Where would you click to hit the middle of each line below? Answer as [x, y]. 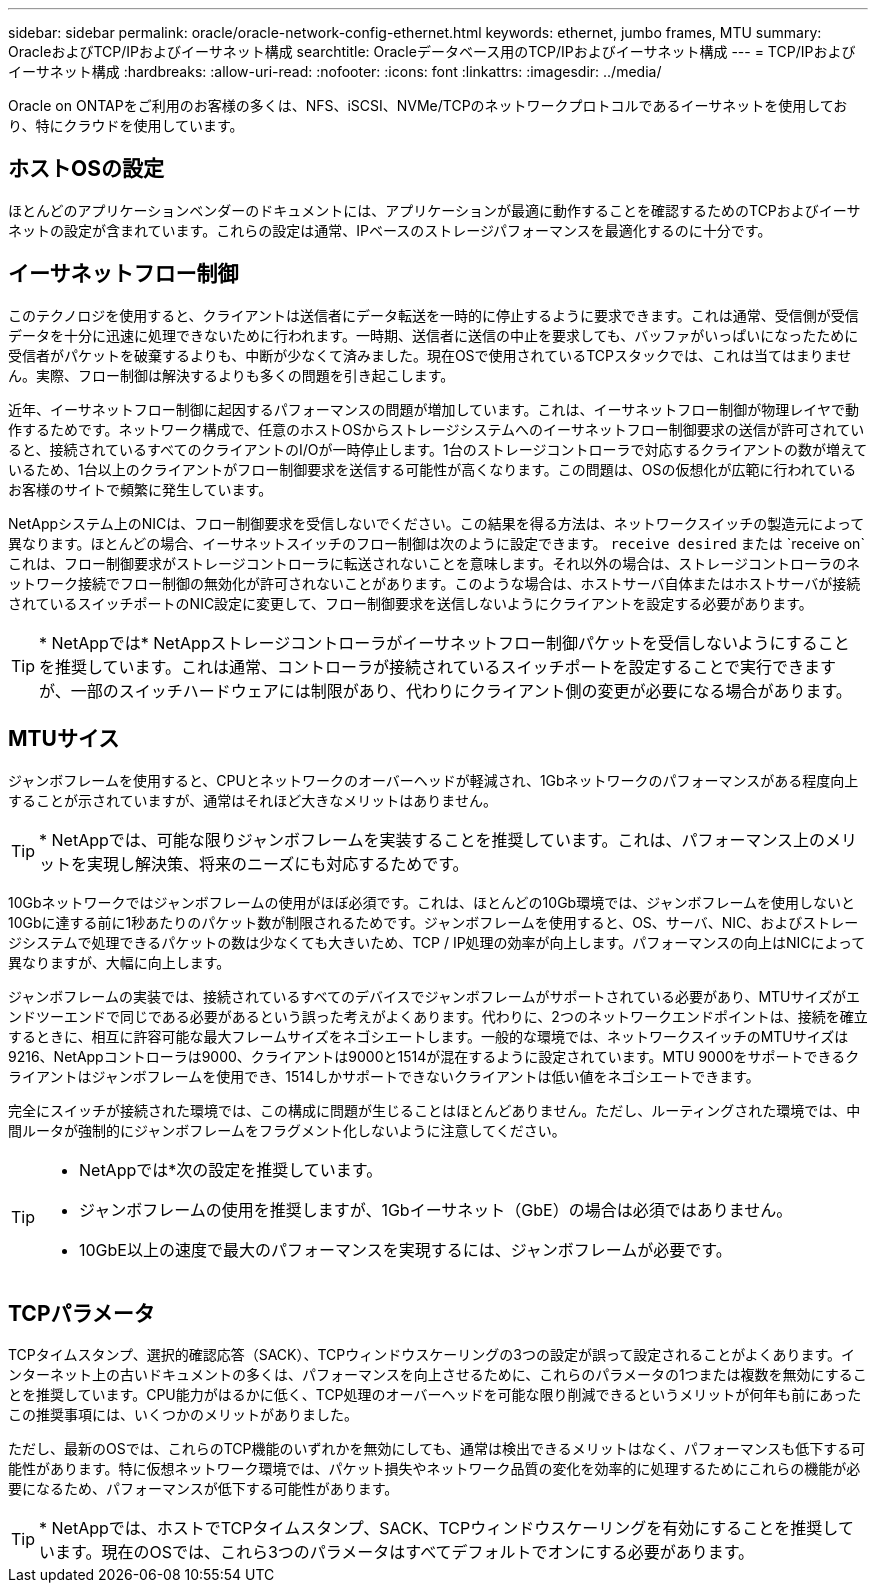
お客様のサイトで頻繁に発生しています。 [140, 489]
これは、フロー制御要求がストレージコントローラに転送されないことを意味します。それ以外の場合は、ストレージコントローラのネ [434, 563]
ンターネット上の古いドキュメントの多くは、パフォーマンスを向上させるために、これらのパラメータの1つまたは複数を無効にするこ [437, 1375]
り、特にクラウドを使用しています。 [126, 125]
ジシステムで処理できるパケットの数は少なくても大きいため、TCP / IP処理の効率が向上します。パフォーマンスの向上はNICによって [437, 942]
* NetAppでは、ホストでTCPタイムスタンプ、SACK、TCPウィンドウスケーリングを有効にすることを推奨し [438, 1528]
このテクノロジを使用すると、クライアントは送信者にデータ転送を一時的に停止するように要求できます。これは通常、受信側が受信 [433, 315]
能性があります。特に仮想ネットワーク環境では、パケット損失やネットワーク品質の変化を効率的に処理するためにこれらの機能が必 [434, 1469]
